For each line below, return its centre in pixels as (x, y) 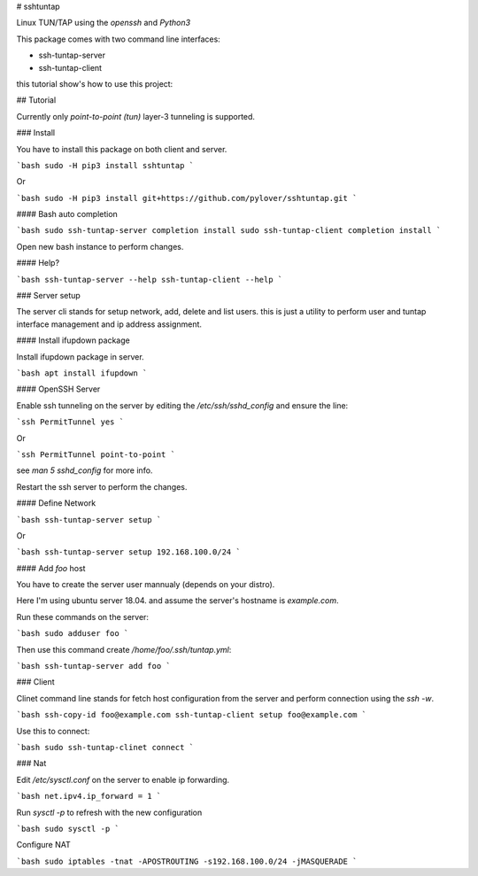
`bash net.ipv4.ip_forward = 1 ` (89, 796)
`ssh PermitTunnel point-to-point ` (96, 454)
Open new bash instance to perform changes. (100, 246)
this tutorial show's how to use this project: (95, 83)
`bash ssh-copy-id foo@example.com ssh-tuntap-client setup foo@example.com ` (192, 715)
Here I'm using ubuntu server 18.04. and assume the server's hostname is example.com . (178, 601)
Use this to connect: (53, 731)
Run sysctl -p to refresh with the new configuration (109, 812)
